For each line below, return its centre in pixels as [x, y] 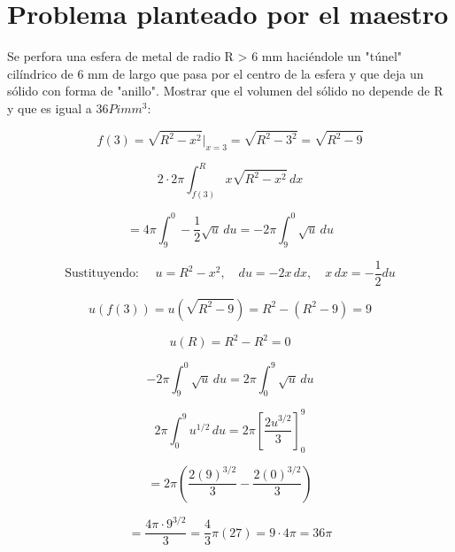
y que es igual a [50, 107]
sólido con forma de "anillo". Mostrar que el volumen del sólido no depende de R [225, 91]
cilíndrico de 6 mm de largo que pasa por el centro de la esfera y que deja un [216, 73]
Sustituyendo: [102, 274]
